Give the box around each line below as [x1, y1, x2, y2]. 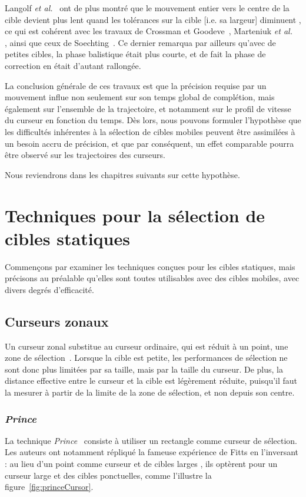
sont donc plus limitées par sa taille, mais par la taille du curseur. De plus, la [5, 363, 283, 375]
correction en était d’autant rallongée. [5, 59, 141, 71]
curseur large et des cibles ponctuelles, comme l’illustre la [5, 469, 212, 481]
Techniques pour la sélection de [5, 203, 265, 227]
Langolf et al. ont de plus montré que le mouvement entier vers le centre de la [5, 2, 290, 14]
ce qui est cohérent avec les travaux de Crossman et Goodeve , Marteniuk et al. [5, 25, 292, 37]
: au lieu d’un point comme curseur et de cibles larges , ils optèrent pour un [5, 457, 278, 469]
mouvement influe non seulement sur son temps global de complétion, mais [5, 91, 275, 103]
